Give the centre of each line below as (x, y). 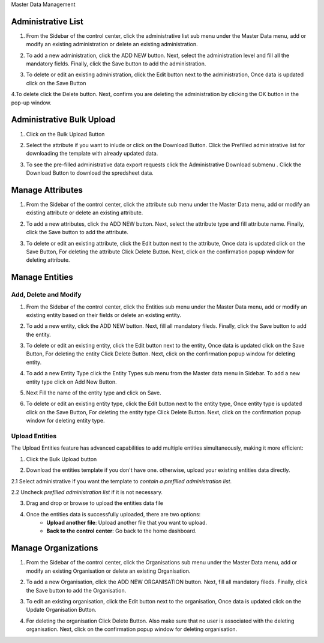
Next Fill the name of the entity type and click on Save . (94, 393)
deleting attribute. (48, 260)
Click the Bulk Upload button (61, 459)
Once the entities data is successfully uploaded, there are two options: (113, 514)
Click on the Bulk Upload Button (65, 134)
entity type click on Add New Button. (71, 382)
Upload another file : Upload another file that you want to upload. (127, 523)
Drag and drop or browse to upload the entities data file (94, 503)
